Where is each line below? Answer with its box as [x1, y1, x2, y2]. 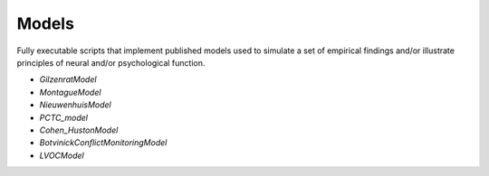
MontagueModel [39, 87, 101, 97]
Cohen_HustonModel [39, 125, 119, 135]
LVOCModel [39, 150, 85, 161]
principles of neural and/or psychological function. [16, 57, 206, 68]
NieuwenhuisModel [39, 99, 112, 110]
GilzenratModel [39, 74, 97, 85]
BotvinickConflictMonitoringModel [39, 137, 168, 148]
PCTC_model [39, 112, 89, 123]
